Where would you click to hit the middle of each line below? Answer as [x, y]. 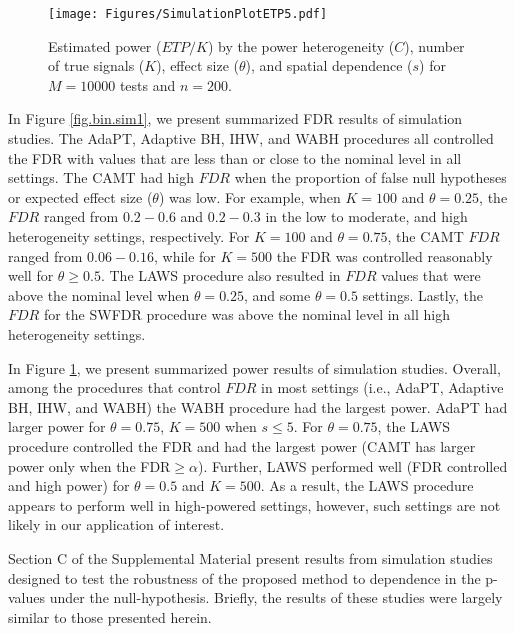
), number [434, 45]
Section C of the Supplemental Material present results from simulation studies [250, 557]
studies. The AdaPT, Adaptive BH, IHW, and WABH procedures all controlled [251, 138]
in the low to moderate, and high [366, 216]
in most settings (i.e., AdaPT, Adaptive [382, 387]
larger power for [57, 426]
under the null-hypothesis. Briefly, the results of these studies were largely [276, 597]
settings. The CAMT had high [101, 177]
